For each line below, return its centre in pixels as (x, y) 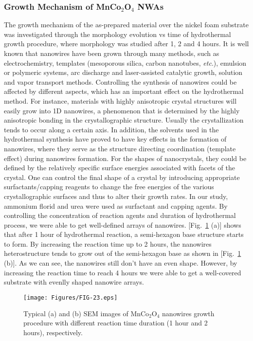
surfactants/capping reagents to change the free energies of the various (109, 187)
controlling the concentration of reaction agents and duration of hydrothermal (120, 215)
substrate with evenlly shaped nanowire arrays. (74, 282)
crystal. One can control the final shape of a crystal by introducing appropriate (122, 177)
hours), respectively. (53, 332)
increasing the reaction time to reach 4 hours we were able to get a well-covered (123, 272)
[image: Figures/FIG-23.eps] (71, 297)
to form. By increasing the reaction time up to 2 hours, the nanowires (108, 243)
